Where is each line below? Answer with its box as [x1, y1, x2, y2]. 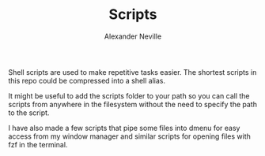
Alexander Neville [104, 32, 162, 41]
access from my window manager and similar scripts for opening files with [8, 132, 252, 141]
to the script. [8, 108, 50, 117]
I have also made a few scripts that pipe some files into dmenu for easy [8, 123, 240, 132]
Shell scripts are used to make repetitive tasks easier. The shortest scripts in [8, 67, 257, 76]
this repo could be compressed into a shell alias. [8, 76, 166, 85]
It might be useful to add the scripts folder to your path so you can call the [8, 91, 250, 100]
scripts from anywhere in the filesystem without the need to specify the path [8, 99, 257, 109]
